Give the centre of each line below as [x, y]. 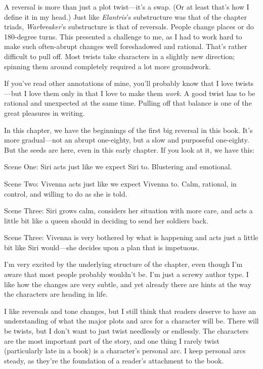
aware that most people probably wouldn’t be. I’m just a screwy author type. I [126, 274]
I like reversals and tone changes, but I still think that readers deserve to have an [130, 311]
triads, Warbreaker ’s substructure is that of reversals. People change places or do [129, 27]
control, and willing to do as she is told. [66, 193]
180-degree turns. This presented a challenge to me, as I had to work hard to [123, 36]
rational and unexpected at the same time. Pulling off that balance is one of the [128, 103]
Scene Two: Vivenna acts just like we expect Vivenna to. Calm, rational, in [120, 183]
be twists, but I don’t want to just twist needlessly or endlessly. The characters [126, 331]
